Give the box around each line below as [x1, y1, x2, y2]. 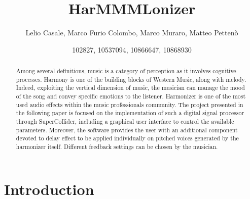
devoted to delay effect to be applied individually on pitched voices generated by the [16, 134, 239, 142]
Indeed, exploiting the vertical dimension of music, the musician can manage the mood [16, 83, 245, 92]
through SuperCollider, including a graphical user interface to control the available [16, 117, 234, 126]
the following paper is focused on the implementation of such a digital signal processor [16, 109, 244, 117]
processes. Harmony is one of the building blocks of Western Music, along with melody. [16, 75, 246, 83]
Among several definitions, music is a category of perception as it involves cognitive [16, 67, 236, 75]
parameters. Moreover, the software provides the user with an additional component [16, 125, 238, 134]
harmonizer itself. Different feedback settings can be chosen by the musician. [16, 142, 218, 151]
